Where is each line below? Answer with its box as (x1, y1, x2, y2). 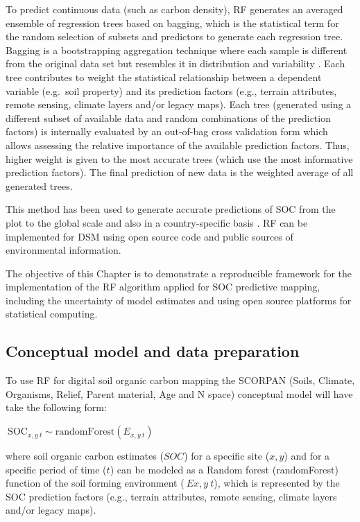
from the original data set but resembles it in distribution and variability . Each (6, 56, 345, 71)
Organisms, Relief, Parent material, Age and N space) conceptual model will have (6, 386, 353, 401)
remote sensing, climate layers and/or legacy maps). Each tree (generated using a (6, 97, 352, 112)
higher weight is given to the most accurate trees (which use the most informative (6, 151, 353, 166)
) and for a (284, 449, 330, 463)
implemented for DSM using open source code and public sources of (6, 229, 293, 243)
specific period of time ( (6, 462, 107, 476)
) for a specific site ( (184, 449, 270, 463)
